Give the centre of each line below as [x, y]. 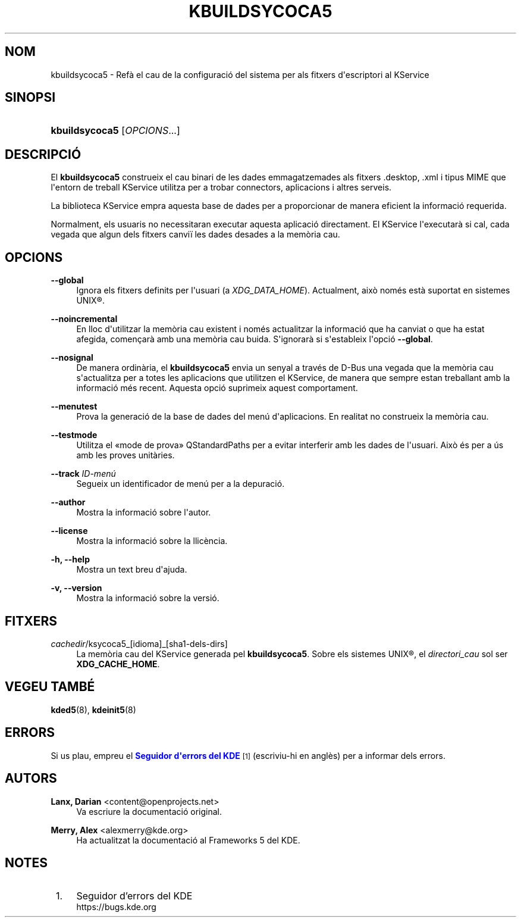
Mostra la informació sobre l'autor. [144, 512]
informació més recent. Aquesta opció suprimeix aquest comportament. [217, 388]
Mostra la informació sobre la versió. [148, 598]
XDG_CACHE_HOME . [118, 664]
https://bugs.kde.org [116, 907]
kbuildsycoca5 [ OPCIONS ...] [115, 131]
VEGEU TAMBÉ [50, 687]
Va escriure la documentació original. [149, 811]
